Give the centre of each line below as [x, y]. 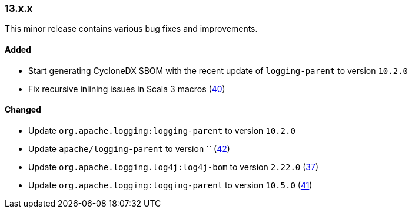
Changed [23, 110]
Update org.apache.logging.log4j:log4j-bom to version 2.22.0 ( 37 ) [173, 167]
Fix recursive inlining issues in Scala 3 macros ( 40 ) [127, 89]
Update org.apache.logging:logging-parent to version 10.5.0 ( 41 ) [170, 185]
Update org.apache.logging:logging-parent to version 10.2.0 [162, 130]
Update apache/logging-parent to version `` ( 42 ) [129, 148]
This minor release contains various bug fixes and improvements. [131, 29]
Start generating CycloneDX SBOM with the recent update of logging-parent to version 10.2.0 [218, 70]
